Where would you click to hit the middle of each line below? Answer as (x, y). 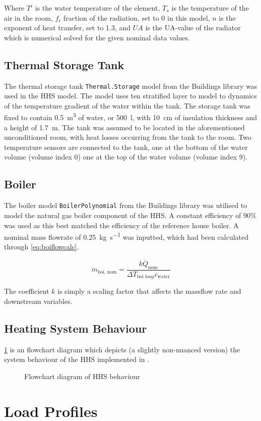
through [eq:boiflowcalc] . (42, 247)
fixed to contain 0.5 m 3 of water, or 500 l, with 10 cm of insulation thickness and (131, 117)
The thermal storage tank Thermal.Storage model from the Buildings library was (131, 86)
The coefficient (27, 291)
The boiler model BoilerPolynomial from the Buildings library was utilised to (126, 205)
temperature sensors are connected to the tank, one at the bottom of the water (126, 147)
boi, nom (107, 272)
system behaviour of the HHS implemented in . (77, 359)
